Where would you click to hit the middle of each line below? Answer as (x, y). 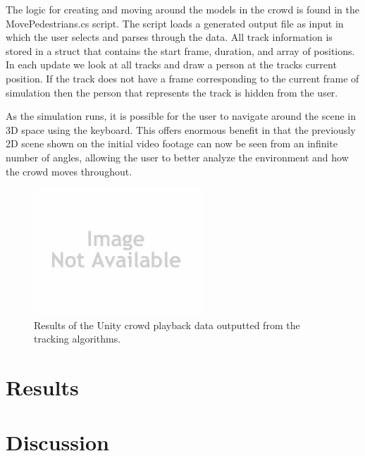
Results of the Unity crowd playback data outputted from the (167, 325)
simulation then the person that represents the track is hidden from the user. (172, 92)
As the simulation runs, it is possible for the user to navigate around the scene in (181, 116)
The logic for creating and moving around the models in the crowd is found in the (182, 9)
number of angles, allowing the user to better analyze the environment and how (177, 157)
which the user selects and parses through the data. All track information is (169, 37)
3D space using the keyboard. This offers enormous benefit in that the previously (181, 129)
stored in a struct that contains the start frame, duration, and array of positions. (180, 50)
